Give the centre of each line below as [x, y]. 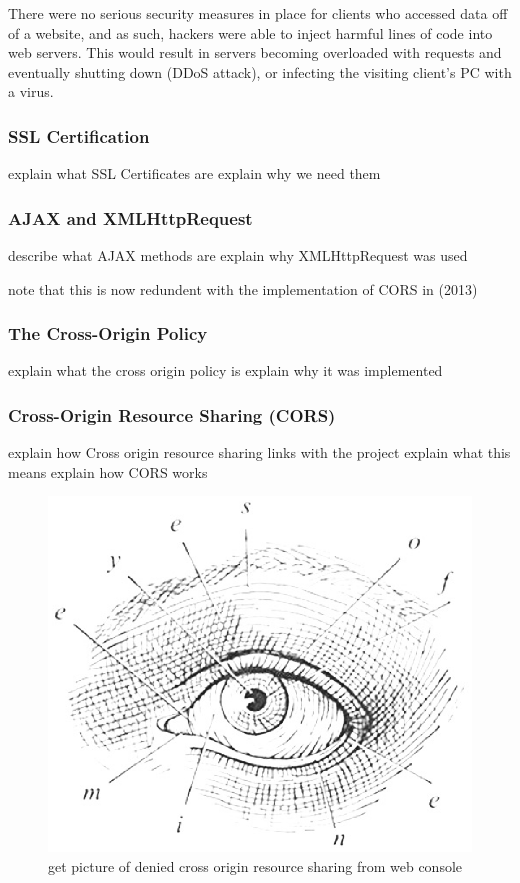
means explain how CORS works [108, 471]
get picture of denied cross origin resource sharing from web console [255, 865]
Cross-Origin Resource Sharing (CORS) [172, 414]
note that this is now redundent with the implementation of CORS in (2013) [243, 288]
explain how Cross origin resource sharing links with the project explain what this [259, 452]
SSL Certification [79, 135]
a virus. [31, 91]
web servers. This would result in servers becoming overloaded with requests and [255, 52]
